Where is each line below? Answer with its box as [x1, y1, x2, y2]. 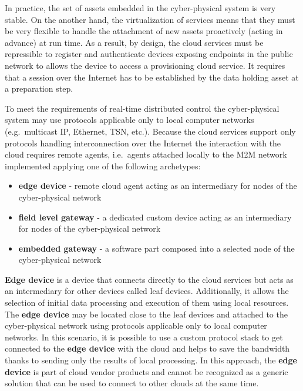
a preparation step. [5, 82, 73, 95]
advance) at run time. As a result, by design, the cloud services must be [5, 36, 264, 48]
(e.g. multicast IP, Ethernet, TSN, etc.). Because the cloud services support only [5, 125, 296, 137]
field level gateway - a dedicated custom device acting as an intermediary [18, 210, 292, 223]
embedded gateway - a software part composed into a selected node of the [18, 242, 295, 254]
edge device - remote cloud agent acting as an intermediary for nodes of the [18, 179, 297, 192]
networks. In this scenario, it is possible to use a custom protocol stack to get [5, 330, 283, 343]
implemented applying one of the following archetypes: [5, 159, 201, 172]
